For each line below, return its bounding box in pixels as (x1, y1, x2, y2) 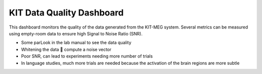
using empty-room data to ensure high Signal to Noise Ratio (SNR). (9, 30, 143, 36)
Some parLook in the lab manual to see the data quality (21, 40, 131, 45)
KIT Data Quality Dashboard (9, 7, 124, 18)
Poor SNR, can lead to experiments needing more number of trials (21, 53, 153, 59)
